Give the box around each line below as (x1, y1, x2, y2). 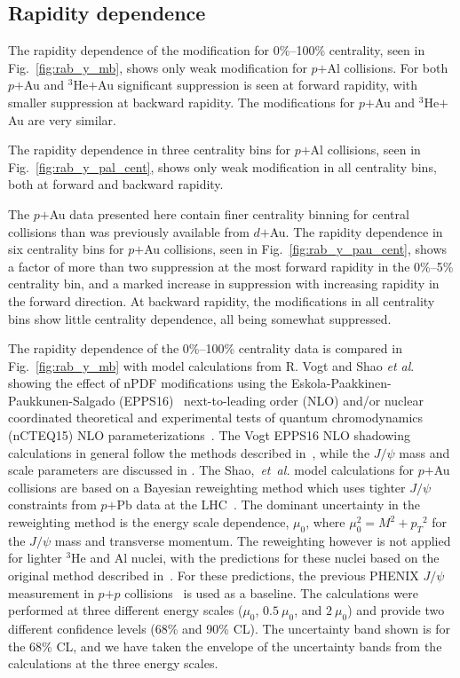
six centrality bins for (8, 240, 124, 258)
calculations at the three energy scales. (8, 654, 218, 673)
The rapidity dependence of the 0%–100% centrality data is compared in (8, 339, 402, 358)
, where (305, 513, 345, 532)
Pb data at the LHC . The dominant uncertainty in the (116, 495, 420, 514)
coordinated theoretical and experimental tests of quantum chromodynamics (8, 408, 424, 427)
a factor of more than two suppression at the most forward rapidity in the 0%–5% (8, 256, 454, 275)
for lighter (8, 548, 62, 567)
